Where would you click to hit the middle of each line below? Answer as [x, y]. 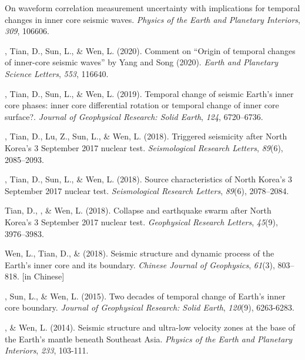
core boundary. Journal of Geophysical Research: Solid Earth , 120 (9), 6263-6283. [150, 307]
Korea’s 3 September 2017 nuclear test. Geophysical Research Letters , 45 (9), [141, 221]
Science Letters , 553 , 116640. [57, 73]
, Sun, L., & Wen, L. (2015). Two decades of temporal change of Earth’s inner [145, 296]
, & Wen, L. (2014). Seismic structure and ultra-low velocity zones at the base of [150, 327]
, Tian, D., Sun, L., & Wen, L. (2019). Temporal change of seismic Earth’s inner [149, 93]
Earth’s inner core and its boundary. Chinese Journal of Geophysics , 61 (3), [140, 264]
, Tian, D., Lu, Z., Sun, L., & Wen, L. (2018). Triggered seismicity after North [146, 136]
